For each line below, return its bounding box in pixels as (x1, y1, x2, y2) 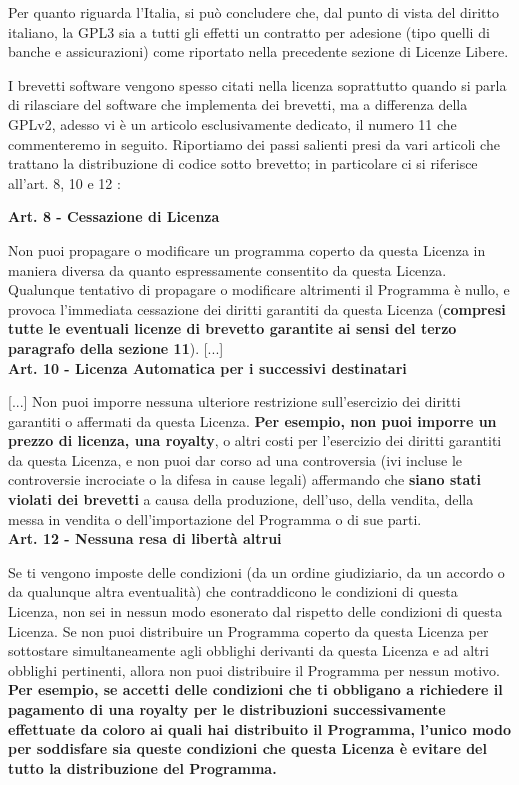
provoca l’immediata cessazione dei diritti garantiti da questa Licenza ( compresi (8, 298, 506, 319)
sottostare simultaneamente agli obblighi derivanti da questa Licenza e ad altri (8, 640, 489, 661)
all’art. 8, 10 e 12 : (8, 172, 121, 193)
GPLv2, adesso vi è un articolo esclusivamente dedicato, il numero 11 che (8, 113, 457, 134)
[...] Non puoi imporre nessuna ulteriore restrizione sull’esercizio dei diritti (8, 391, 461, 412)
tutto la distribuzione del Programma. (8, 757, 277, 778)
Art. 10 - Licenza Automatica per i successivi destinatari (8, 357, 407, 378)
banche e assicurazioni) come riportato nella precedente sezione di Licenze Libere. (8, 41, 509, 62)
